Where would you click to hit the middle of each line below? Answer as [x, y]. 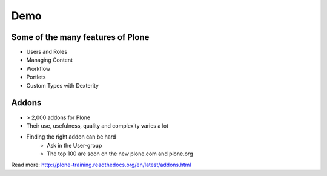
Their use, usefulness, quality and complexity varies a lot [97, 125]
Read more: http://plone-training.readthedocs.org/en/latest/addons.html [101, 165]
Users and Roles [47, 52]
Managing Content [49, 60]
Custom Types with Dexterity [63, 85]
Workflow [38, 68]
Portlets [36, 77]
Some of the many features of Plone [80, 37]
